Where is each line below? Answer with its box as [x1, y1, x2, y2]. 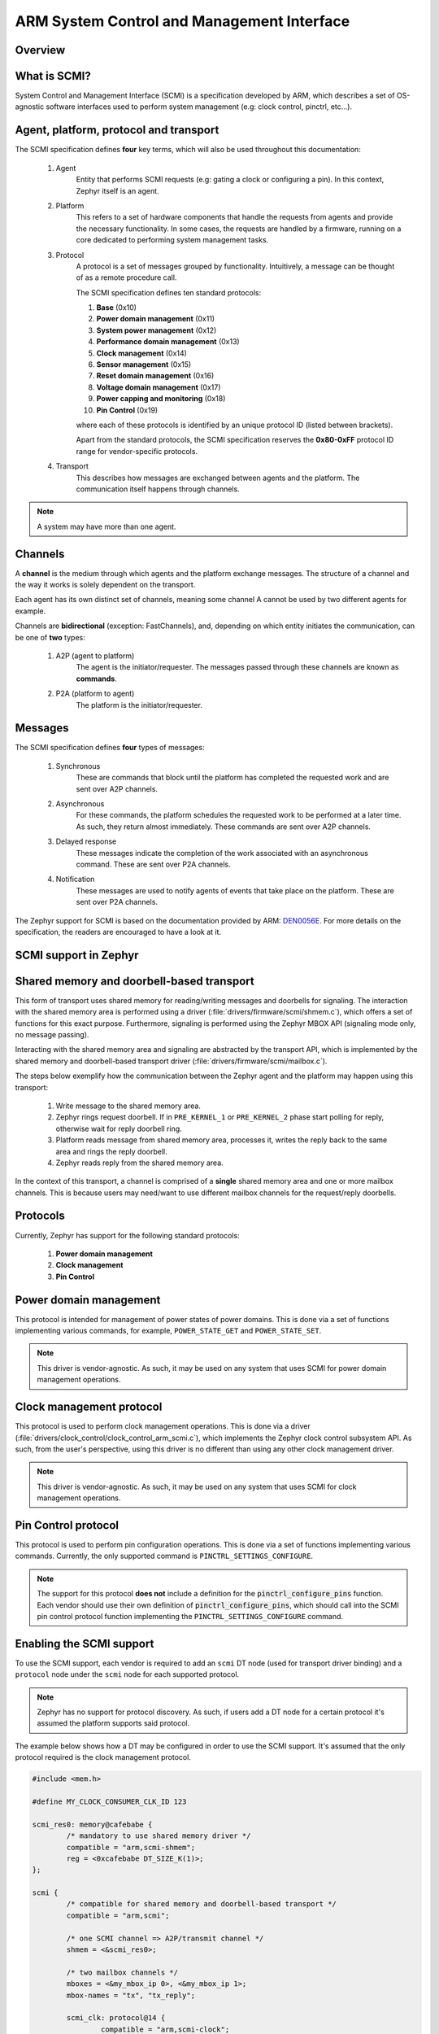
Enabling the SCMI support [15, 1636, 154, 1651]
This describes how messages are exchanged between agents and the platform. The [76, 473, 360, 482]
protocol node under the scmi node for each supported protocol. [15, 1670, 240, 1679]
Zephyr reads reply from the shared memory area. [55, 1158, 224, 1168]
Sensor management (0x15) [96, 360, 192, 369]
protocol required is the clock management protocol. [15, 1752, 191, 1762]
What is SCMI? [15, 69, 91, 83]
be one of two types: [15, 632, 85, 642]
